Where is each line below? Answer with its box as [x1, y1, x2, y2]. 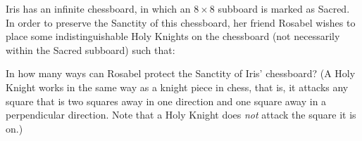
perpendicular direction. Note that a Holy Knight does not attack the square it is [6, 107, 356, 122]
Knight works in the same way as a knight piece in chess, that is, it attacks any [6, 79, 349, 94]
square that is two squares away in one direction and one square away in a [6, 93, 327, 108]
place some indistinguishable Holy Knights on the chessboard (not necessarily [6, 29, 340, 43]
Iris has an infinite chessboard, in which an [6, 1, 191, 15]
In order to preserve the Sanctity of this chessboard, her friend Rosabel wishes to [6, 15, 356, 29]
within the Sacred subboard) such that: [6, 42, 175, 57]
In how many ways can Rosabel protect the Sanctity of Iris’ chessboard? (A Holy [6, 66, 356, 81]
